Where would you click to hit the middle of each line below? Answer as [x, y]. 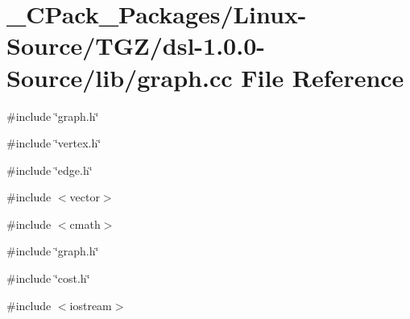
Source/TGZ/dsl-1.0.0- [136, 46]
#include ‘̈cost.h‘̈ [48, 278]
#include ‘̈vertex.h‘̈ [54, 143]
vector [85, 197]
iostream [91, 305]
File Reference [323, 77]
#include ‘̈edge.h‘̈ [50, 170]
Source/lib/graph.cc [120, 77]
